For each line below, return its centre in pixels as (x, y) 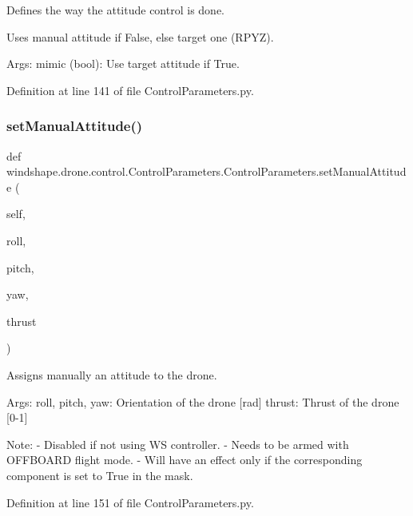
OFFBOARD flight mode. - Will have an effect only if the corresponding (185, 460)
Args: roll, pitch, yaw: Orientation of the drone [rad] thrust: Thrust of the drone (203, 401)
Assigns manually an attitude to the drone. (112, 374)
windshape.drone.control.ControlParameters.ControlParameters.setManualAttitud (206, 171)
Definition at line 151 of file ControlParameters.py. (130, 502)
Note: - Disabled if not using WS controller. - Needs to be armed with (178, 444)
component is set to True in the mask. (100, 475)
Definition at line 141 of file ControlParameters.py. (130, 90)
